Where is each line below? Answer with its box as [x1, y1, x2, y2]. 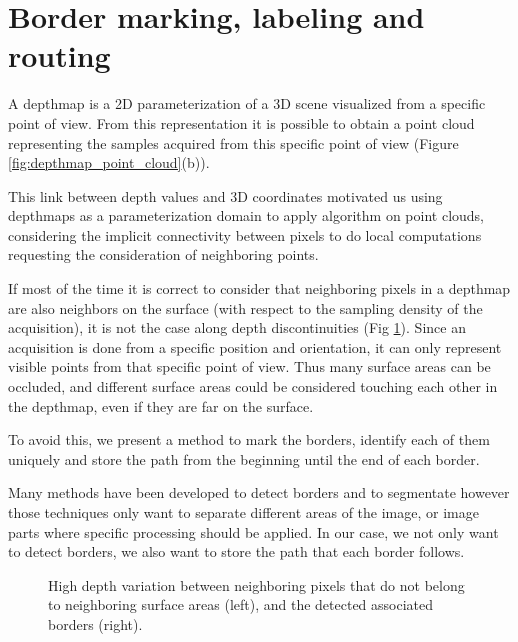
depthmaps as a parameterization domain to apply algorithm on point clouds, [8, 205, 484, 226]
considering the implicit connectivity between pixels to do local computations [8, 224, 482, 245]
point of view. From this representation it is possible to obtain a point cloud [8, 112, 475, 133]
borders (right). [48, 613, 143, 634]
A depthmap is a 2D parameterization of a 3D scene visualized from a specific [8, 93, 486, 114]
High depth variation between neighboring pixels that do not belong [48, 574, 465, 595]
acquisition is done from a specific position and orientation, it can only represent [8, 336, 502, 357]
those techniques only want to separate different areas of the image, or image [8, 502, 479, 522]
